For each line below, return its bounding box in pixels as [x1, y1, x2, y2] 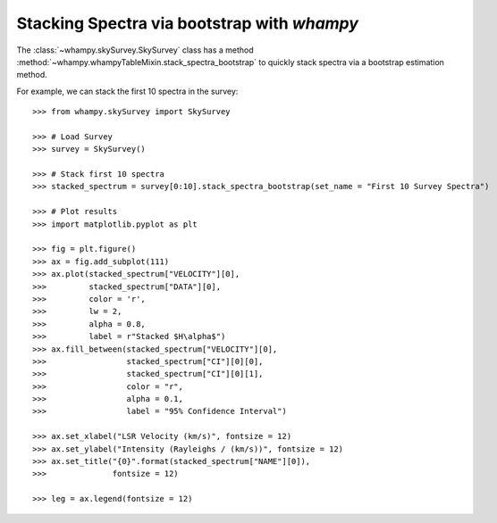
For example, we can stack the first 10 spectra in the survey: [16, 86, 239, 96]
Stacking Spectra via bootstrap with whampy [16, 13, 359, 33]
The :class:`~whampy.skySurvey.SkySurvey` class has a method [16, 45, 254, 55]
